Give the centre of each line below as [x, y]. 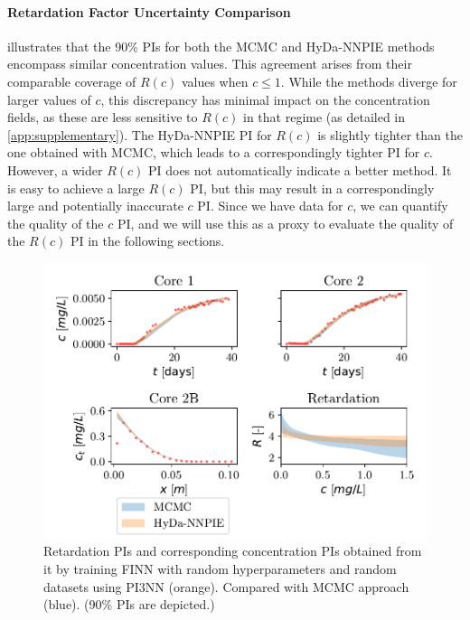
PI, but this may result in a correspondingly [312, 188]
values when [215, 81]
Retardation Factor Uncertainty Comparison [149, 11]
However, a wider [55, 169]
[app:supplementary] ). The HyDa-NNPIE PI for [140, 134]
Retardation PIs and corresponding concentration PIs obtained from [233, 551]
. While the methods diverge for [369, 81]
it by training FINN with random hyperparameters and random [220, 568]
